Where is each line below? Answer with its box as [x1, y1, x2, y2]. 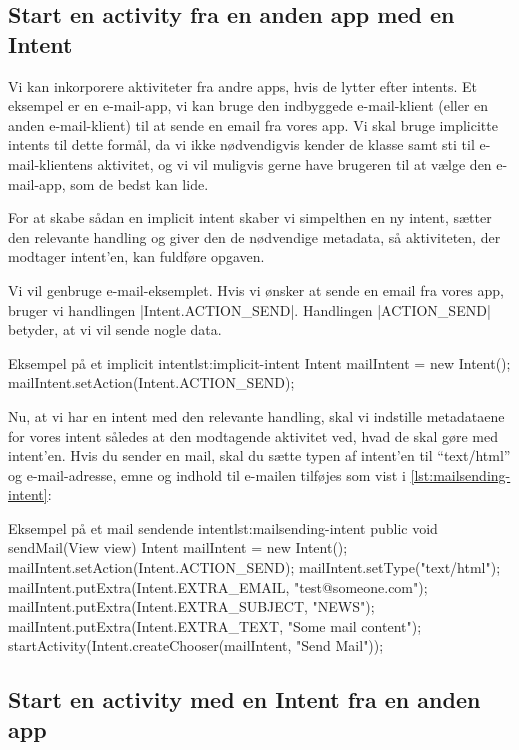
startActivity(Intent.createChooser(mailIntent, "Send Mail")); [8, 635, 384, 656]
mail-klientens [8, 153, 93, 174]
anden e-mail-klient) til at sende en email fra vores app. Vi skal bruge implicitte [8, 114, 498, 135]
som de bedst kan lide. [70, 173, 209, 194]
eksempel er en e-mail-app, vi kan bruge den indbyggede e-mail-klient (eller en [8, 95, 489, 116]
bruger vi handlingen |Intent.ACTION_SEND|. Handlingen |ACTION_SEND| [8, 299, 491, 320]
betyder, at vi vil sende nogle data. [8, 319, 222, 340]
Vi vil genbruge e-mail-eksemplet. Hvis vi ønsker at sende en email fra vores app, [8, 279, 504, 300]
